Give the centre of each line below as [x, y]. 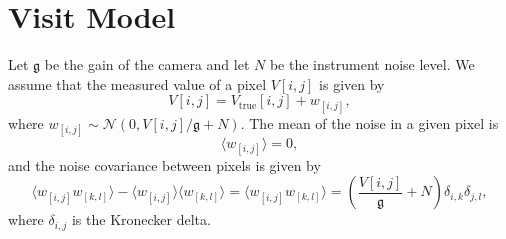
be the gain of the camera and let [147, 64]
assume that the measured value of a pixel [137, 83]
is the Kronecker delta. [141, 219]
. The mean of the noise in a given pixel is [369, 122]
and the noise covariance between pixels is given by [164, 164]
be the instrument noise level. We [372, 64]
